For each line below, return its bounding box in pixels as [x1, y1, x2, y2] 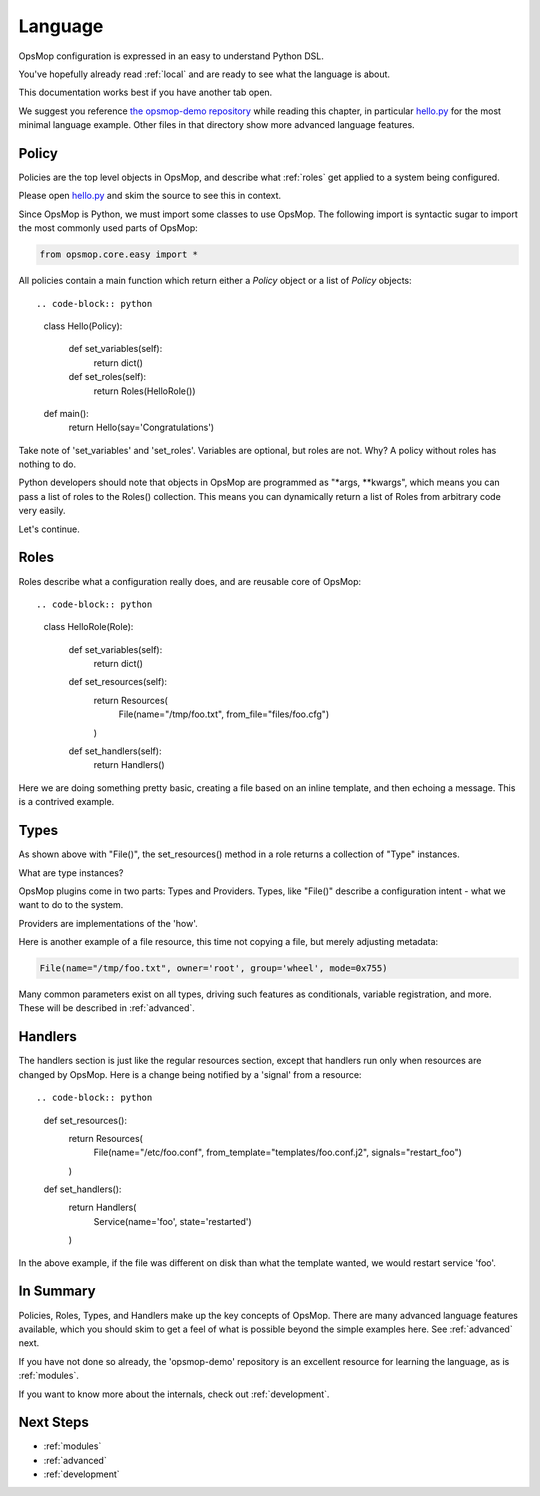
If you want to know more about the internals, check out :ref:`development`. [18, 1388, 330, 1400]
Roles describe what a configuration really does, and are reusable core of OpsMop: [18, 575, 362, 587]
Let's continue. [18, 523, 80, 535]
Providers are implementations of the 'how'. [18, 917, 199, 929]
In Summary [18, 1283, 96, 1300]
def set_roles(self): [68, 371, 147, 383]
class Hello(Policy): [43, 320, 123, 332]
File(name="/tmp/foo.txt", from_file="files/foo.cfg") [118, 708, 330, 720]
